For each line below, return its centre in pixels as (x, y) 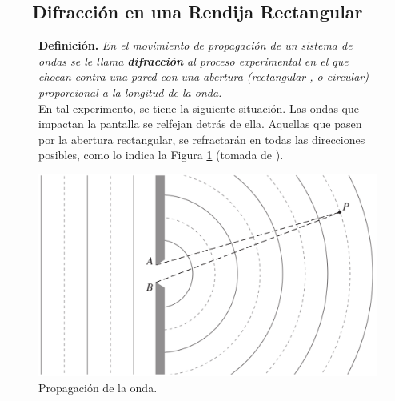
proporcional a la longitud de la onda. (130, 92)
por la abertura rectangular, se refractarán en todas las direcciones (202, 139)
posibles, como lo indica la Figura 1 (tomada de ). (161, 155)
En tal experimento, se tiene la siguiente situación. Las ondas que (199, 108)
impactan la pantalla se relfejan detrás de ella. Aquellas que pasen (200, 124)
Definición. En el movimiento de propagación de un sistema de (196, 45)
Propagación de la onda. (98, 387)
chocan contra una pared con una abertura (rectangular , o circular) (203, 76)
